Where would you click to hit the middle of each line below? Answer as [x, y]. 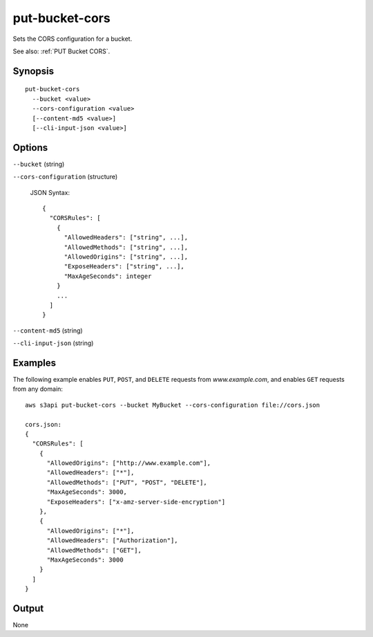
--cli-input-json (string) [53, 343]
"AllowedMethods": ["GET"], [94, 550]
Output [28, 608]
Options [30, 148]
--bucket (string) [39, 164]
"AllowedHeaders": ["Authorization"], [113, 541]
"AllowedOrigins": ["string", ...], [126, 257]
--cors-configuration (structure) [65, 177]
